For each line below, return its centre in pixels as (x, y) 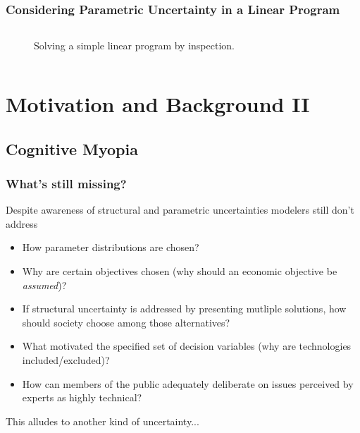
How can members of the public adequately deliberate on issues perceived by (188, 383)
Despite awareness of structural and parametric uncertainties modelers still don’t (180, 210)
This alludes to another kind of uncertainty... (103, 421)
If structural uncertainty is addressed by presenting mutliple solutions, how (184, 309)
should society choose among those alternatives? (126, 322)
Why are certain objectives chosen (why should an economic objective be (180, 270)
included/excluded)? (66, 359)
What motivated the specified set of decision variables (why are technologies (187, 346)
